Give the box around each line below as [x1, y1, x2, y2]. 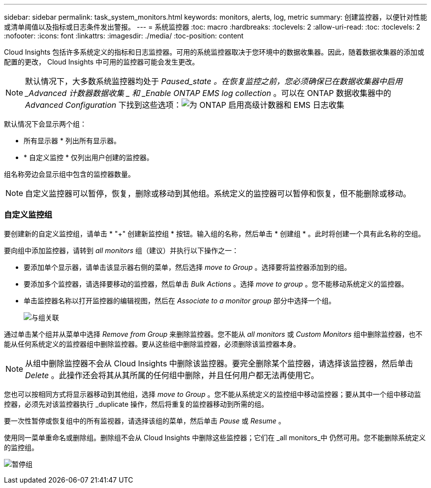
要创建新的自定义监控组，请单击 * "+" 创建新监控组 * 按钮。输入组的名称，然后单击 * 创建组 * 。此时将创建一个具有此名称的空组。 [4, 229, 425, 238]
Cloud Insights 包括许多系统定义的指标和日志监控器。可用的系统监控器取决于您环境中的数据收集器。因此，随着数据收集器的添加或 [4, 48, 425, 56]
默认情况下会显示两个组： [4, 120, 87, 128]
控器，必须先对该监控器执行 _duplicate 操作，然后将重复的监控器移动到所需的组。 [4, 399, 269, 408]
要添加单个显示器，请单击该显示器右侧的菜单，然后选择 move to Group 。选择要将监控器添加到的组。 [24, 262, 351, 271]
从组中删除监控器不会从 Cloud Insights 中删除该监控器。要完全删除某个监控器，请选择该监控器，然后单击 [25, 358, 413, 368]
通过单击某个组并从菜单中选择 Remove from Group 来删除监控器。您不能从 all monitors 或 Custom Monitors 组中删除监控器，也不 [4, 329, 423, 338]
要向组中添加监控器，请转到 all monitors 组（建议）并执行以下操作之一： [4, 246, 239, 255]
